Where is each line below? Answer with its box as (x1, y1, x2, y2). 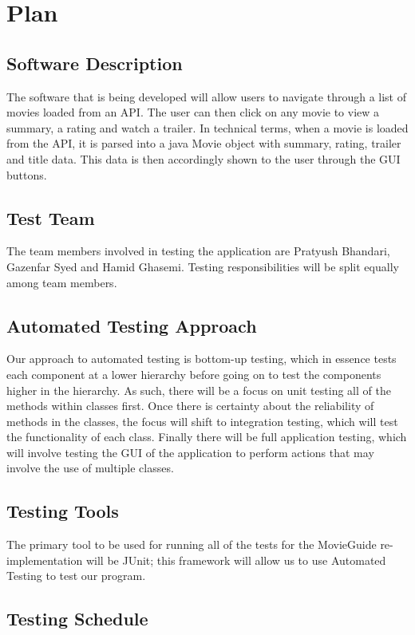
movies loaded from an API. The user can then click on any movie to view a (6, 104, 380, 120)
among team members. (6, 274, 117, 290)
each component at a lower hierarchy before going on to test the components (6, 365, 381, 382)
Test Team (6, 205, 95, 230)
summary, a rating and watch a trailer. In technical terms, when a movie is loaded (6, 119, 409, 136)
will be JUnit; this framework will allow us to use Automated (85, 551, 386, 568)
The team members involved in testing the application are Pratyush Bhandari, (6, 243, 390, 259)
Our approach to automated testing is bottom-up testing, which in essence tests (6, 350, 397, 367)
